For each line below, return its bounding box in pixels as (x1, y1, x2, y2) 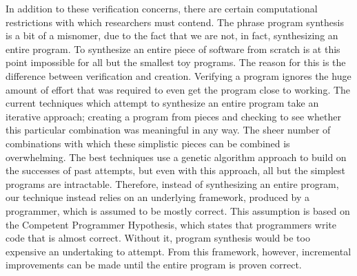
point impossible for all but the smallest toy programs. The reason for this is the (6, 55, 346, 70)
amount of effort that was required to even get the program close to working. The (6, 82, 351, 96)
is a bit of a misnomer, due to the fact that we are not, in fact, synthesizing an (6, 28, 338, 43)
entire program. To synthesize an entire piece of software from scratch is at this (6, 41, 340, 56)
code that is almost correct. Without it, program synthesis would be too (6, 231, 310, 245)
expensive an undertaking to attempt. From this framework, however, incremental (6, 244, 351, 258)
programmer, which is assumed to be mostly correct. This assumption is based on (6, 203, 350, 217)
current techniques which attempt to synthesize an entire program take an (6, 96, 319, 110)
